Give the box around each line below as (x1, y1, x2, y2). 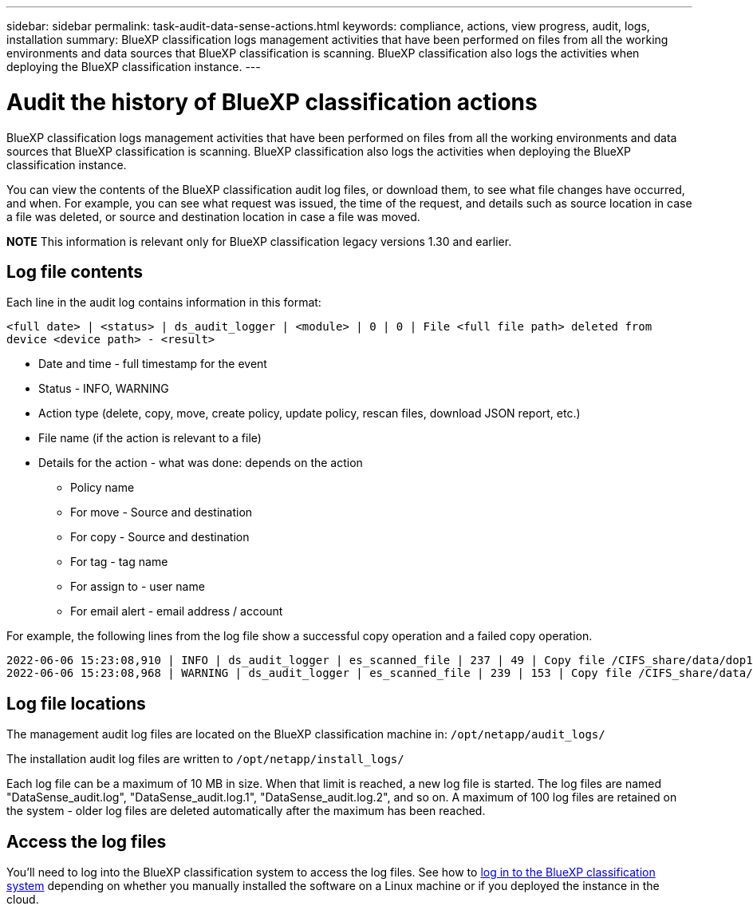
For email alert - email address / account (70, 604, 283, 619)
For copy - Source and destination (70, 530, 250, 544)
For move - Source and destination (70, 505, 253, 520)
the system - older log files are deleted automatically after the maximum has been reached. (6, 804, 486, 818)
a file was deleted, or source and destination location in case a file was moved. (6, 209, 420, 224)
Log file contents (6, 261, 144, 282)
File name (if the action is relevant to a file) (38, 431, 262, 445)
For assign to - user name (70, 580, 205, 594)
